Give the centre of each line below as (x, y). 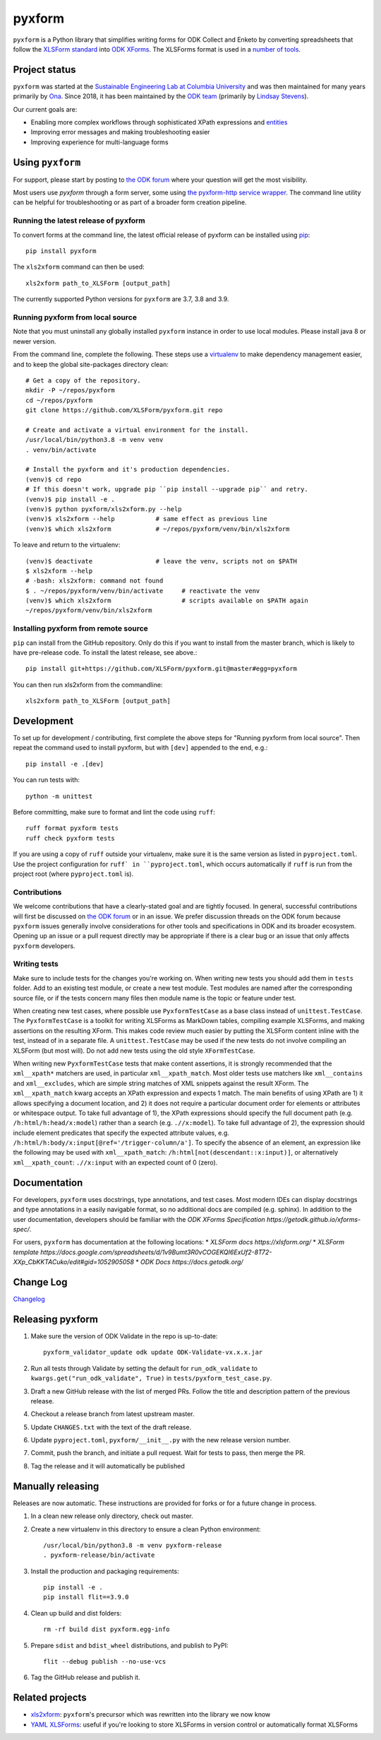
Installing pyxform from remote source (80, 629)
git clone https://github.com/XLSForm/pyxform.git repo (124, 410)
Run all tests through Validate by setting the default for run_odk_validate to (144, 1368)
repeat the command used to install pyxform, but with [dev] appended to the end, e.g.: (140, 748)
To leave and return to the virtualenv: (67, 545)
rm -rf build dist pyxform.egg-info (107, 1629)
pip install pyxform (61, 251)
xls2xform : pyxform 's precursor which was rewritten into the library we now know (151, 1715)
